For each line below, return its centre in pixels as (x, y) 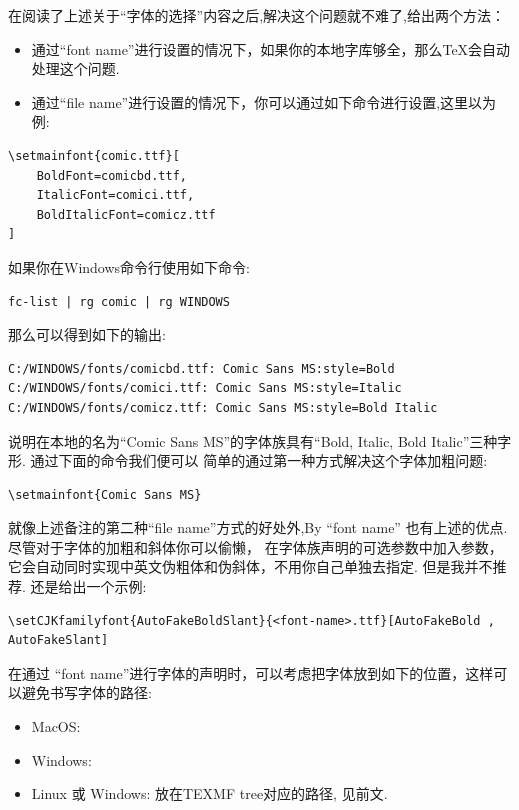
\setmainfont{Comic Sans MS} (105, 494)
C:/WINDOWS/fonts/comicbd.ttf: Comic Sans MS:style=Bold (201, 368)
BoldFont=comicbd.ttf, (111, 175)
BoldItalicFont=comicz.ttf (126, 214)
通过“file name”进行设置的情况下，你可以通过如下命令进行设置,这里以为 (264, 101)
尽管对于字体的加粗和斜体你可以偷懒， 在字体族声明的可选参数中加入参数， (255, 546)
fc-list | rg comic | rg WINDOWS (119, 301)
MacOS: (56, 726)
